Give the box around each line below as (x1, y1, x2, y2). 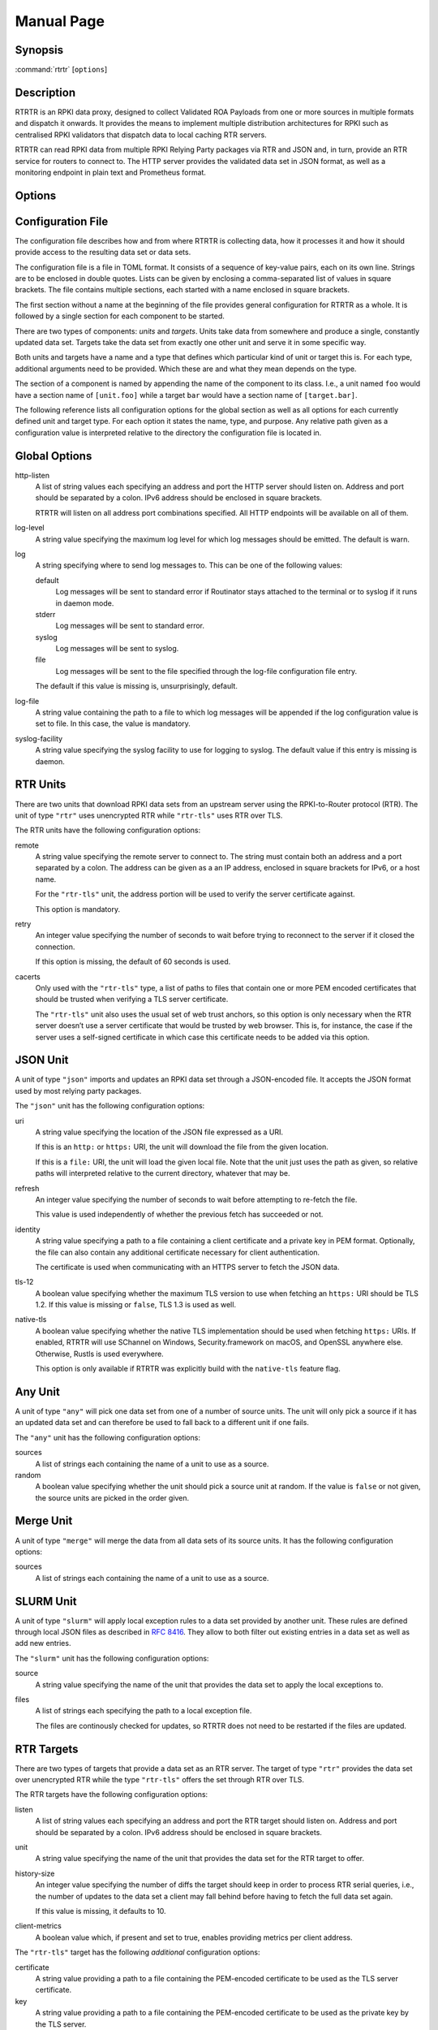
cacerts (15, 971, 41, 982)
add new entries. (15, 1639, 71, 1648)
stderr (35, 609, 56, 619)
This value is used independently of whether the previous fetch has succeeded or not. (35, 1210, 324, 1220)
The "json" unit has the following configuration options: (15, 1101, 205, 1111)
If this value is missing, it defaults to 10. (35, 1906, 166, 1916)
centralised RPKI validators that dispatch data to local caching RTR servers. (15, 130, 267, 140)
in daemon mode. (55, 598, 114, 608)
